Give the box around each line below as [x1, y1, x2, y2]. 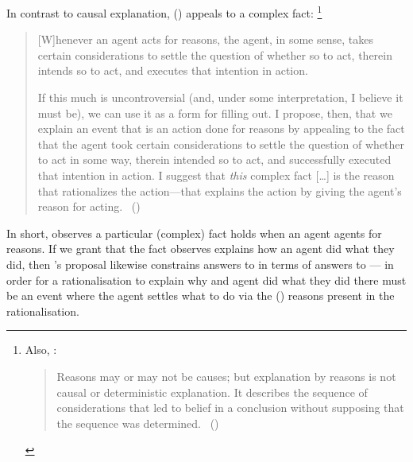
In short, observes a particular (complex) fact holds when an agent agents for [6, 224, 382, 241]
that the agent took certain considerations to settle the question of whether [37, 135, 405, 152]
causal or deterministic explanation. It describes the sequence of [56, 383, 368, 400]
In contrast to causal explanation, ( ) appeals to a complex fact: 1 [6, 2, 322, 21]
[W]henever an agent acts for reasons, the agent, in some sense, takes [37, 31, 373, 48]
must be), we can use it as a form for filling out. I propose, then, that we [37, 104, 392, 121]
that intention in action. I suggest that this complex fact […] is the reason [37, 167, 395, 183]
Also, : [25, 341, 57, 358]
